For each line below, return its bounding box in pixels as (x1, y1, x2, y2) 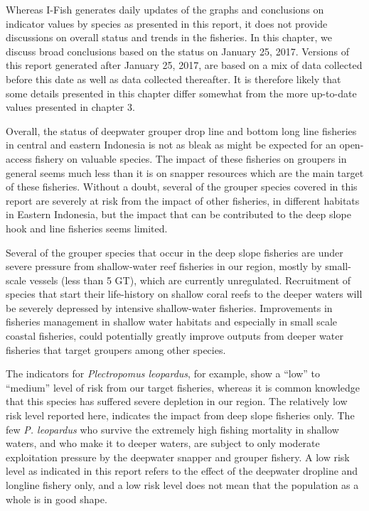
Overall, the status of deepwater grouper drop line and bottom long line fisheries (6, 123, 357, 138)
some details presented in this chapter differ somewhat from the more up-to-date (6, 85, 357, 100)
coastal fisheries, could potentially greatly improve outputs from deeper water (6, 328, 343, 343)
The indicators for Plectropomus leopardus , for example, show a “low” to (6, 366, 321, 381)
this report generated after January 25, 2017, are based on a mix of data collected (6, 58, 363, 72)
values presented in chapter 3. (6, 99, 135, 114)
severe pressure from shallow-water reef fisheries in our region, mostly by (6, 259, 322, 274)
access (6, 151, 32, 166)
